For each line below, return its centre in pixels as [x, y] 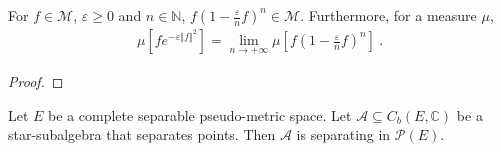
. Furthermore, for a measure [388, 15]
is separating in [343, 134]
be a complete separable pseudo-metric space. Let [200, 114]
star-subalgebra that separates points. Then [142, 134]
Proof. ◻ [36, 81]
